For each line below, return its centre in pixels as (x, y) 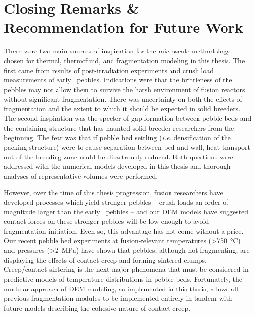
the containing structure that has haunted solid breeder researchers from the (119, 128)
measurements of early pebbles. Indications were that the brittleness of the (118, 80)
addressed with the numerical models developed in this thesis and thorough (117, 166)
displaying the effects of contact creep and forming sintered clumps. (106, 259)
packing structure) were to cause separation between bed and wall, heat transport (127, 147)
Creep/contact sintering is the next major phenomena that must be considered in (126, 269)
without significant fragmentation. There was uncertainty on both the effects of (123, 99)
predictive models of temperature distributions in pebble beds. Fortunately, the (123, 278)
